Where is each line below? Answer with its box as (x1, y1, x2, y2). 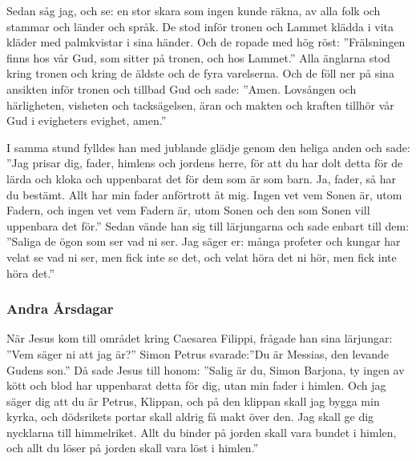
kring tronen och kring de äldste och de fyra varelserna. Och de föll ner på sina (6, 65, 394, 82)
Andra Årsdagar (6, 299, 114, 319)
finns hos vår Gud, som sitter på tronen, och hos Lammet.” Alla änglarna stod (6, 49, 390, 66)
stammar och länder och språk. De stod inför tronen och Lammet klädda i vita (6, 18, 394, 34)
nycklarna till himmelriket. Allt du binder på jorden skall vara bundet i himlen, (6, 423, 397, 440)
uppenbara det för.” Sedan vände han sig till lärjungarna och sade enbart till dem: (6, 217, 410, 234)
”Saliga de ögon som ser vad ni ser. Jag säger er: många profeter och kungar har (6, 233, 401, 250)
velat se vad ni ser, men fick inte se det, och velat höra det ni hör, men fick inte (6, 248, 397, 265)
